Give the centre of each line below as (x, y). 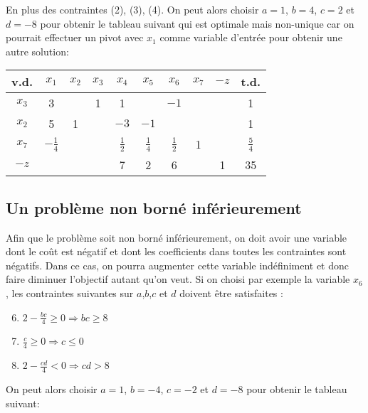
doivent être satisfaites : (231, 293)
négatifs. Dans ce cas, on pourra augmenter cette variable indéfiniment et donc (178, 265)
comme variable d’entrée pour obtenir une (251, 37)
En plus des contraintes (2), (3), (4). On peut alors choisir (132, 9)
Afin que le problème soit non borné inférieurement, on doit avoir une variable (177, 237)
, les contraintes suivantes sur (70, 293)
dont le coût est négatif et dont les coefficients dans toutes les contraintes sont (176, 251)
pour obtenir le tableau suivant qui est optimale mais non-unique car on (197, 23)
